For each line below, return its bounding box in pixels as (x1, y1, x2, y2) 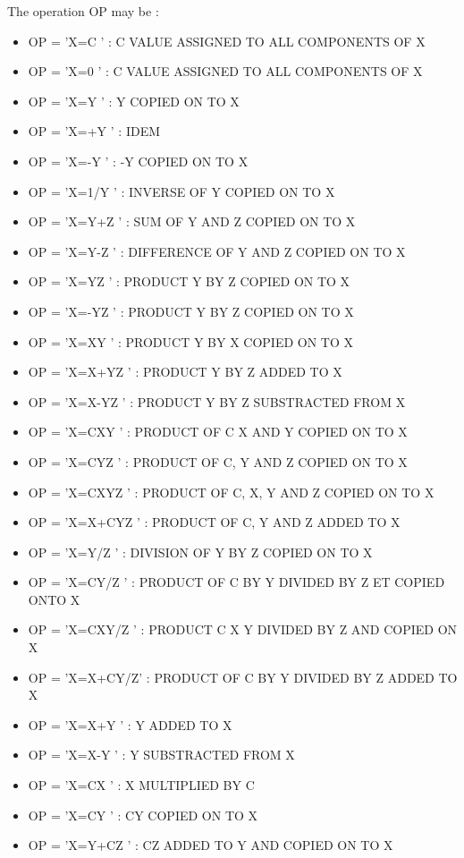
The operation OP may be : (7, 2, 159, 20)
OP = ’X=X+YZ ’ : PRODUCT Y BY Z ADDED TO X (28, 362, 342, 381)
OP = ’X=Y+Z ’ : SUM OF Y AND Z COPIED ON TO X (28, 212, 356, 231)
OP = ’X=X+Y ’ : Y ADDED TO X (28, 715, 232, 734)
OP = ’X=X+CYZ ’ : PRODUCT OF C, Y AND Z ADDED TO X (28, 513, 401, 531)
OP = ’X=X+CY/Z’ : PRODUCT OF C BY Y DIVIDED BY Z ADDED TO (28, 667, 458, 686)
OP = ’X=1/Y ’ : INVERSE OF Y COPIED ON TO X (28, 182, 335, 200)
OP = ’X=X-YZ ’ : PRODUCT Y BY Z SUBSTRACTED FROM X (28, 392, 406, 411)
